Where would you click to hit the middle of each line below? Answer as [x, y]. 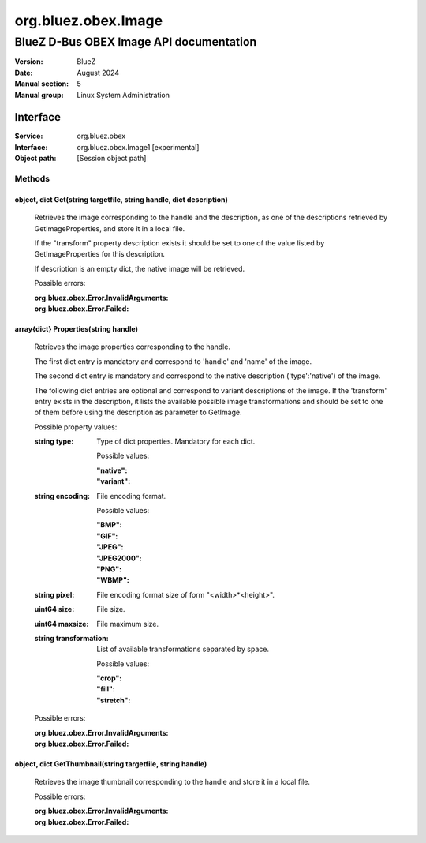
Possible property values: [76, 427]
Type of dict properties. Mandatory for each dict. [176, 441]
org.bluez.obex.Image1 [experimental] [138, 147]
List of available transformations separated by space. [183, 649]
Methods [32, 179]
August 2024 [98, 73]
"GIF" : [107, 536]
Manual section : [42, 84]
